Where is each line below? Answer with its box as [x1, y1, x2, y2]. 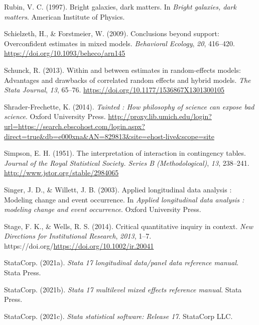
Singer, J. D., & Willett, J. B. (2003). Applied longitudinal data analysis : [4, 184, 232, 194]
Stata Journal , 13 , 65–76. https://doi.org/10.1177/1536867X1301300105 [4, 84, 224, 95]
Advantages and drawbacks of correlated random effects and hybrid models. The [4, 74, 251, 85]
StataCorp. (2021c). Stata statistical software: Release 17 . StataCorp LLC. [4, 310, 233, 321]
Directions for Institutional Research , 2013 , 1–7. [4, 231, 152, 241]
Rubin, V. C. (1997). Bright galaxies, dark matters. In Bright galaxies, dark [4, 2, 236, 12]
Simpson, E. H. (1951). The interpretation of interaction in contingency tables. [4, 148, 246, 158]
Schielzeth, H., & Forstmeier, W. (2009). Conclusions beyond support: [4, 28, 219, 39]
